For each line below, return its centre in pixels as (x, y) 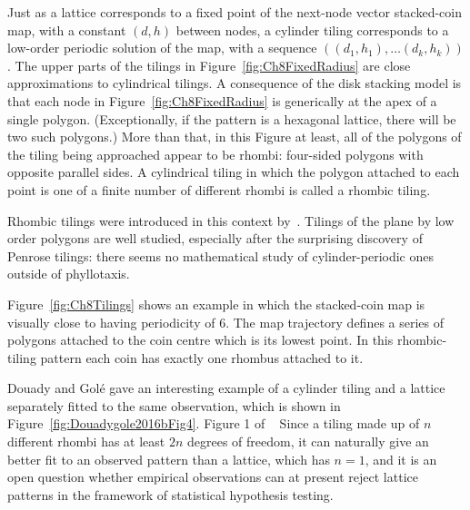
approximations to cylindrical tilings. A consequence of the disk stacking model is (235, 83)
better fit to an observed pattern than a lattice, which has (169, 459)
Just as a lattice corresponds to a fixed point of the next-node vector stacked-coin (235, 12)
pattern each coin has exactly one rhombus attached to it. (202, 357)
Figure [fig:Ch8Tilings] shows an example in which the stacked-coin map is (216, 304)
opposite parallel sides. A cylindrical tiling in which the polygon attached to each (234, 172)
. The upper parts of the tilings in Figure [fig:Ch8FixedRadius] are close (209, 65)
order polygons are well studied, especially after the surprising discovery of (215, 238)
